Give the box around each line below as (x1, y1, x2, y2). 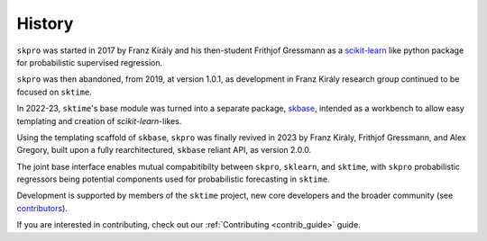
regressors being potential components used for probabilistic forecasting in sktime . (16, 174, 330, 184)
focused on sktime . (16, 86, 92, 97)
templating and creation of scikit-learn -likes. (16, 115, 182, 126)
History (16, 13, 74, 33)
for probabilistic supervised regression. (16, 57, 163, 67)
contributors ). (16, 202, 68, 213)
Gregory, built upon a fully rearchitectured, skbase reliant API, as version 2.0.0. (16, 145, 312, 156)
